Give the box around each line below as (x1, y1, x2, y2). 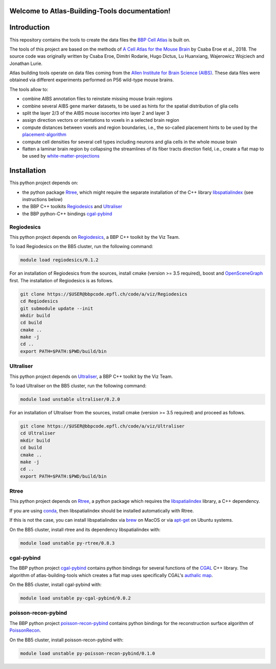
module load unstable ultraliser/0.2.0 (20, 396, 120, 402)
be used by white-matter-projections (22, 153, 100, 159)
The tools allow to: (9, 86, 49, 92)
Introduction (9, 23, 50, 32)
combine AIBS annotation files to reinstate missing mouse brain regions (22, 96, 173, 102)
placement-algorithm (22, 131, 66, 138)
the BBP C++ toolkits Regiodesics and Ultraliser (22, 204, 123, 210)
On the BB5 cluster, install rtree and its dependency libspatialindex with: (9, 526, 161, 532)
